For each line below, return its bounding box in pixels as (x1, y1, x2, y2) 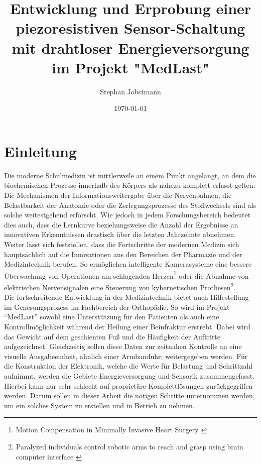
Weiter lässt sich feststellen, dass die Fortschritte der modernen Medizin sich (4, 239, 239, 249)
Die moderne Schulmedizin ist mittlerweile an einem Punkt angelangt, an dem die (4, 170, 256, 180)
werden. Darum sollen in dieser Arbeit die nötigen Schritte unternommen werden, (4, 390, 255, 401)
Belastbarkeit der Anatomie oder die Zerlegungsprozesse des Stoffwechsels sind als (4, 199, 256, 210)
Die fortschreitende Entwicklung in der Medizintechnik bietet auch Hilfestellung (4, 292, 249, 302)
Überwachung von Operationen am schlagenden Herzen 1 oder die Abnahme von (4, 269, 249, 281)
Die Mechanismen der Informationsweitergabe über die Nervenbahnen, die (4, 190, 232, 200)
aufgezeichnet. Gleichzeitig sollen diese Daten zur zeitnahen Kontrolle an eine (4, 341, 242, 352)
